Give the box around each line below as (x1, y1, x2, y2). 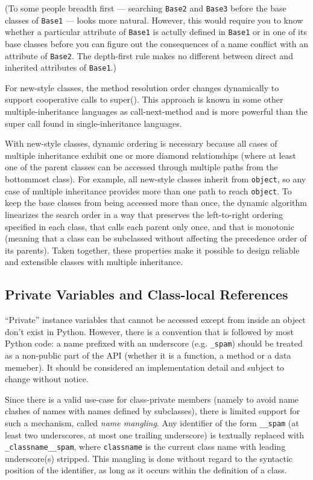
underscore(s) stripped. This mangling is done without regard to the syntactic (5, 452, 293, 464)
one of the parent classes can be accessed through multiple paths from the (5, 161, 278, 173)
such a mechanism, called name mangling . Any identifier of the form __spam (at (5, 416, 299, 429)
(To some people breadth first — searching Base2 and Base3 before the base (5, 2, 286, 14)
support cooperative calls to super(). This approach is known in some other (5, 93, 283, 106)
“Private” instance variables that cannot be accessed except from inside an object (5, 313, 306, 326)
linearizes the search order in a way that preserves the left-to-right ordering (5, 208, 283, 220)
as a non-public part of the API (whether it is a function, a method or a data (5, 348, 291, 361)
